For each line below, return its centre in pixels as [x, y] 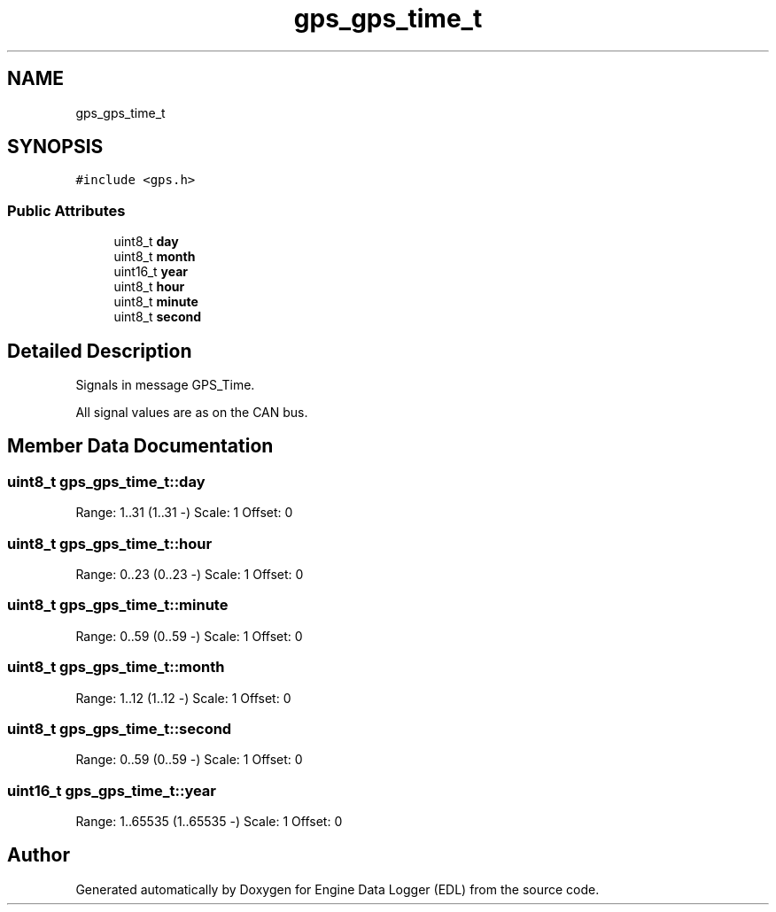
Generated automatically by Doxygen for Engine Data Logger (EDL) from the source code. [338, 889]
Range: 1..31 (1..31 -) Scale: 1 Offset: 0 [184, 513]
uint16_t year [151, 272]
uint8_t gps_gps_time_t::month [116, 667]
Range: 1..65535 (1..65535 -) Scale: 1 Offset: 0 [209, 821]
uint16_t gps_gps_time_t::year [112, 790]
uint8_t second [158, 317]
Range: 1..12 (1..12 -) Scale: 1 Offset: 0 [183, 698]
